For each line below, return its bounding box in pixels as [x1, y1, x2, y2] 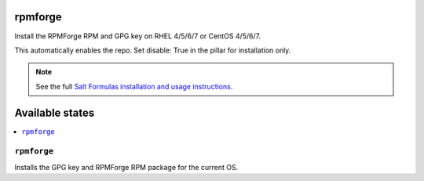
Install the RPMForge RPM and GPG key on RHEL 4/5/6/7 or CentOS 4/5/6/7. [14, 31, 261, 41]
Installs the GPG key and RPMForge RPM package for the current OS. [14, 162, 239, 172]
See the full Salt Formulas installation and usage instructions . [35, 81, 233, 91]
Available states [14, 106, 95, 119]
